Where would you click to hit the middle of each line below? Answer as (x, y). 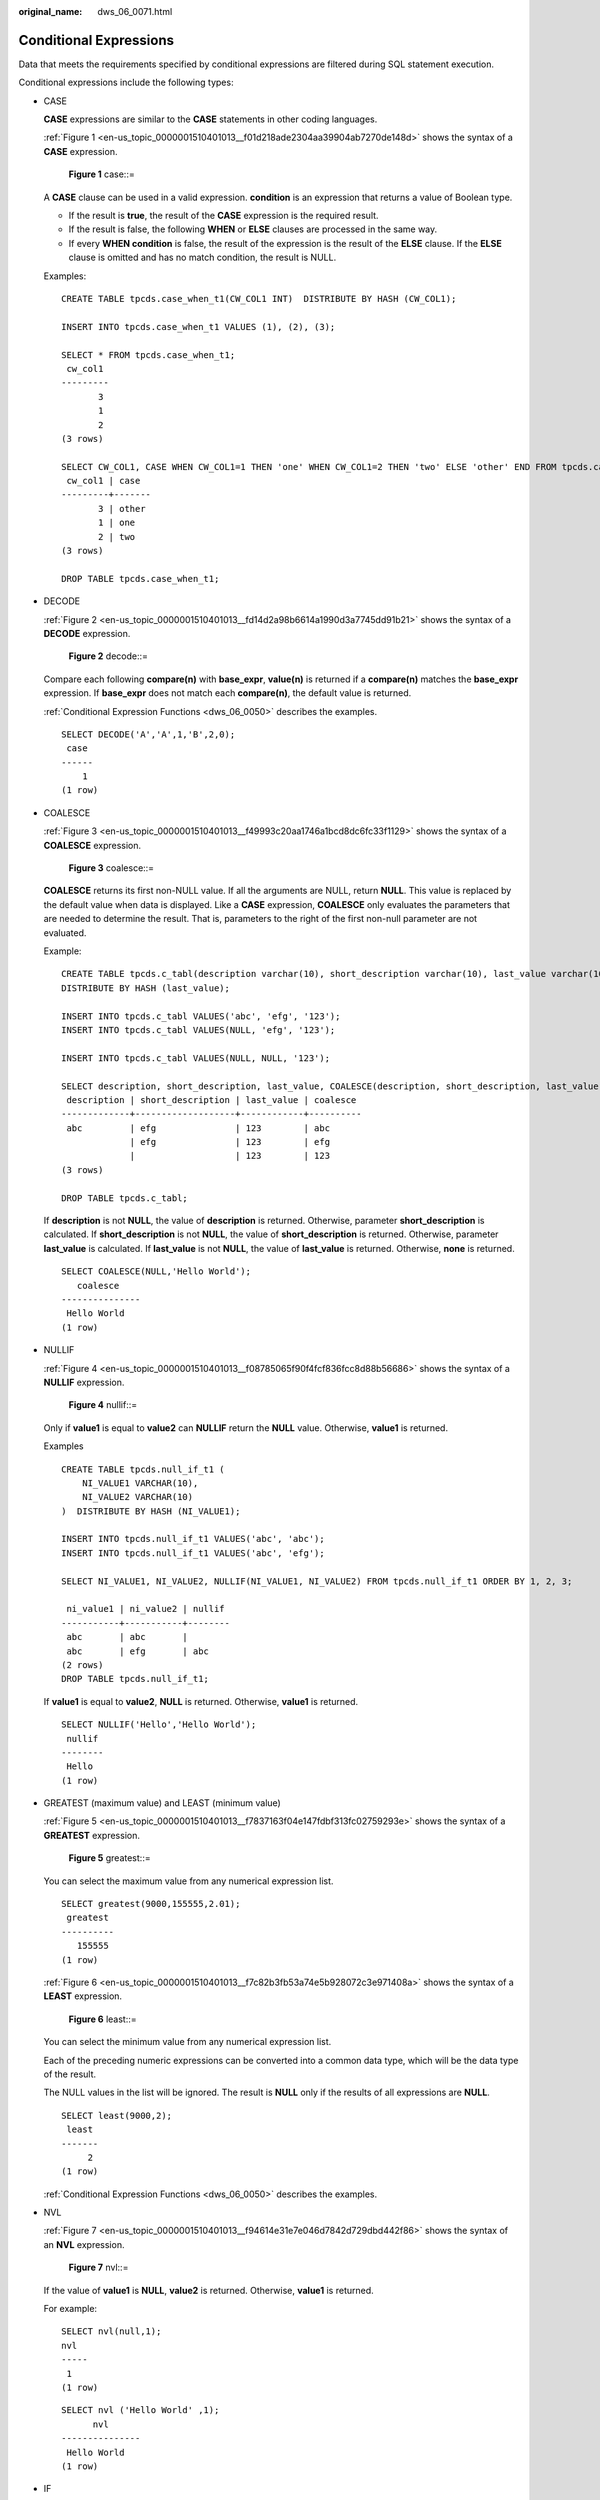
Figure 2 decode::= (108, 656)
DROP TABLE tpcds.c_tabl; (125, 1198)
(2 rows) (82, 1664)
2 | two (117, 536)
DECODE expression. (87, 633)
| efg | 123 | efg (229, 1142)
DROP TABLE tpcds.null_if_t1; (135, 1679)
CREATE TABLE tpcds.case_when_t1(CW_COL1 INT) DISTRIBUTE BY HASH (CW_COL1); (259, 298)
